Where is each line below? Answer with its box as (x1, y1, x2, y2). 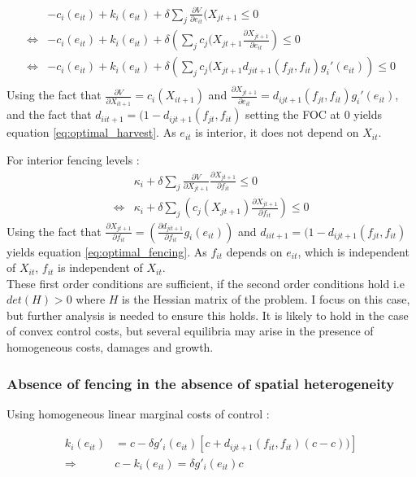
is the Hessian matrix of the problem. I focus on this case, (122, 291, 410, 308)
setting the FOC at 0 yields (245, 106, 383, 123)
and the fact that (6, 106, 92, 123)
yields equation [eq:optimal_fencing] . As (6, 243, 207, 260)
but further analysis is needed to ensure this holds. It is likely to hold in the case (6, 306, 409, 323)
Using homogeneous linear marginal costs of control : (6, 405, 270, 422)
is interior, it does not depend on (195, 124, 359, 141)
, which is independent (297, 243, 409, 260)
